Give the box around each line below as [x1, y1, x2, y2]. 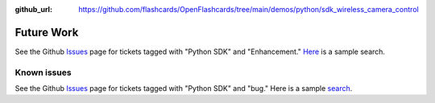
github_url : [14, 5, 52, 14]
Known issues [14, 67, 72, 78]
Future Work [14, 25, 79, 39]
